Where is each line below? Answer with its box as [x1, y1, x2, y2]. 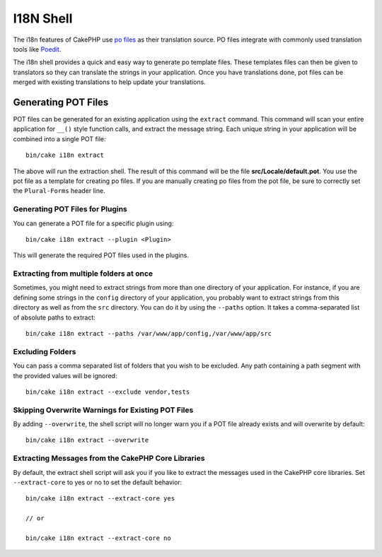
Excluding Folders [13, 346, 76, 356]
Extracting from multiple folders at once [13, 269, 154, 278]
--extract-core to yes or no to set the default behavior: [13, 478, 183, 486]
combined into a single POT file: [13, 134, 106, 143]
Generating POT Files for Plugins [13, 204, 127, 214]
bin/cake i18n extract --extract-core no [25, 534, 171, 542]
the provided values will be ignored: [13, 371, 117, 380]
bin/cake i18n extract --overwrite [25, 436, 149, 445]
